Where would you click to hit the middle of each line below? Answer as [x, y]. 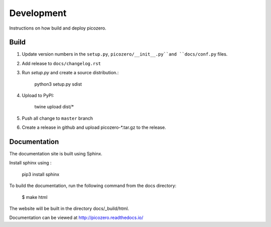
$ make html [35, 197]
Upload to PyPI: [38, 96]
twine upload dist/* [54, 107]
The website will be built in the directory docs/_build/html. [69, 208]
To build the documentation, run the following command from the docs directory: [93, 186]
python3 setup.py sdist [58, 84]
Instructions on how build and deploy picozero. [58, 28]
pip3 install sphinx [41, 174]
